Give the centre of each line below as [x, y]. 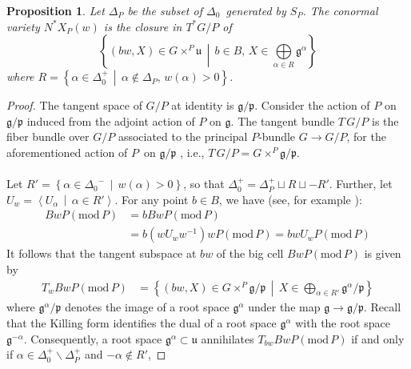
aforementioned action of [67, 152]
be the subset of [165, 10]
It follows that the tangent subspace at [102, 253]
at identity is [203, 105]
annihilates [227, 338]
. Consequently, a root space [93, 338]
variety [23, 26]
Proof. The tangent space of [74, 105]
